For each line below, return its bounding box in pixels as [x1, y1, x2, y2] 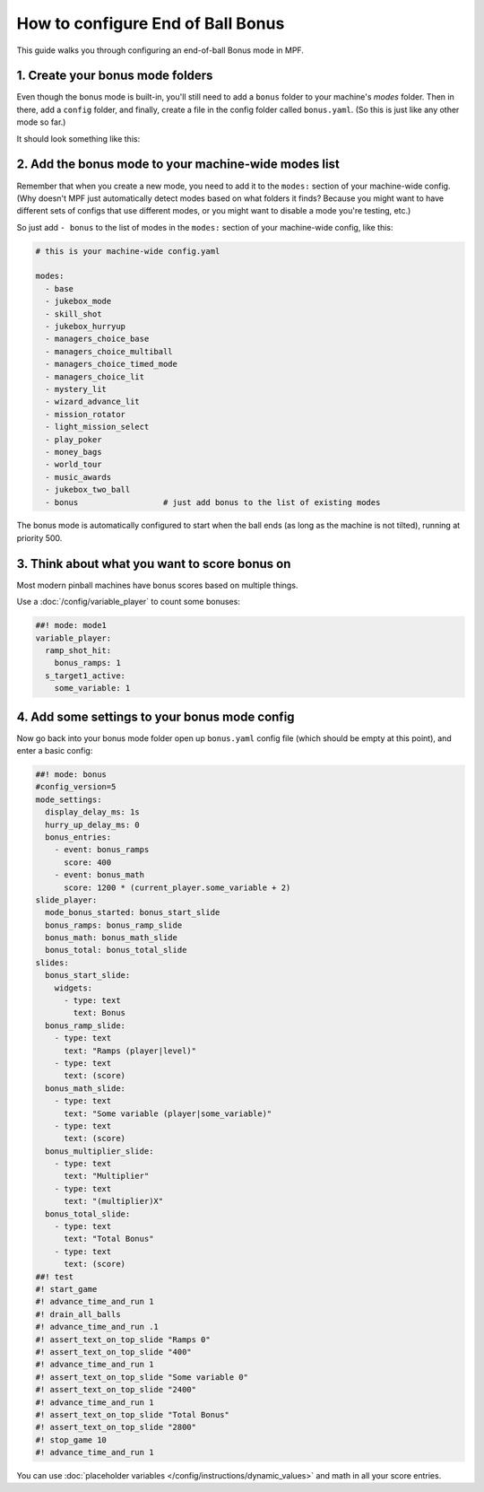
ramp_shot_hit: [45, 645, 112, 655]
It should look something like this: [16, 133, 141, 144]
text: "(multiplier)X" [64, 1196, 164, 1207]
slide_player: [35, 894, 98, 905]
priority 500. [16, 532, 63, 543]
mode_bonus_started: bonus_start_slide [45, 907, 220, 918]
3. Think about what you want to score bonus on [16, 556, 291, 571]
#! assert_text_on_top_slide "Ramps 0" [35, 1334, 211, 1345]
